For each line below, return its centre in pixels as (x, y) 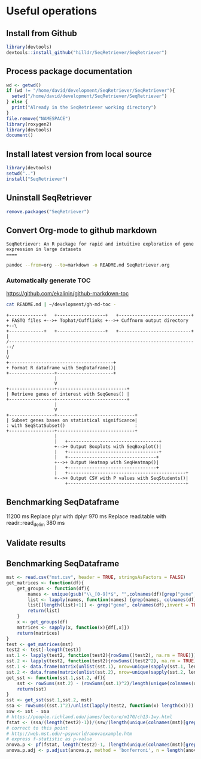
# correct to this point (37, 728)
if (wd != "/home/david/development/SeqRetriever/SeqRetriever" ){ (91, 91)
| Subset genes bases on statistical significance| (72, 421)
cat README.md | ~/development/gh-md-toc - (61, 304)
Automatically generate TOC (48, 280)
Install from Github (42, 33)
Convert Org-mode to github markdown (82, 230)
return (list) (44, 611)
